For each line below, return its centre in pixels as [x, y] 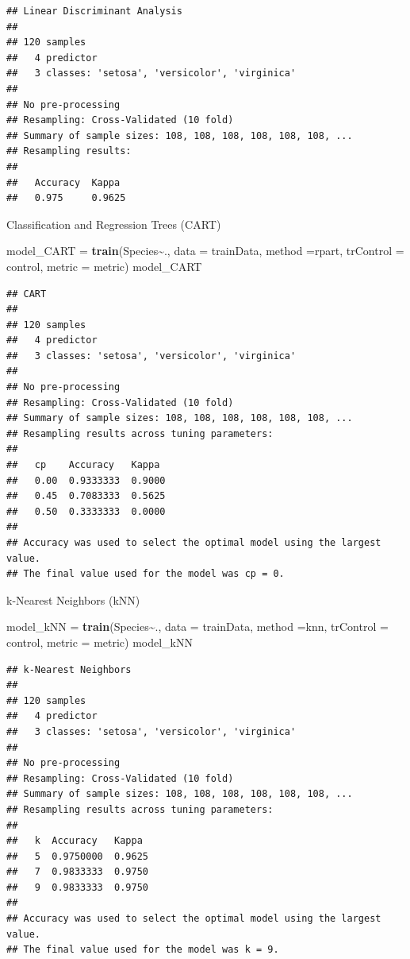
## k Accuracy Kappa [75, 841]
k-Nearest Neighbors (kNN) [73, 599]
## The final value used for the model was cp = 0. [146, 574]
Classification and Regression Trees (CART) [114, 224]
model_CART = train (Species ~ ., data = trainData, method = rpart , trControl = [205, 251]
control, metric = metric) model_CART [104, 266]
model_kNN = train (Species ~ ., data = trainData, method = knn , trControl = [197, 626]
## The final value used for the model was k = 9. [143, 950]
